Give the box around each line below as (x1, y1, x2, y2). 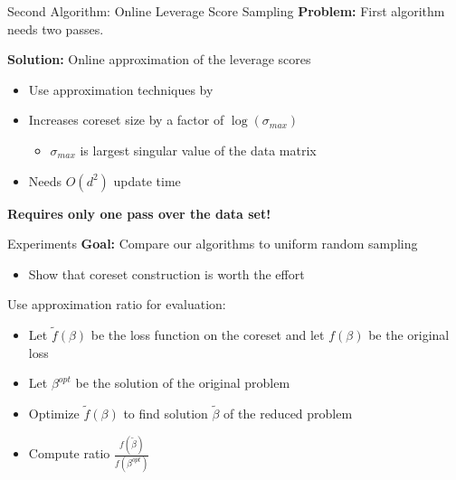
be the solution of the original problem (75, 373, 290, 392)
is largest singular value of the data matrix (80, 140, 317, 159)
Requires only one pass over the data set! (7, 203, 271, 222)
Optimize (28, 404, 80, 423)
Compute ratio (28, 444, 110, 463)
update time (113, 171, 181, 190)
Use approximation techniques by (28, 80, 214, 99)
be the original (368, 325, 450, 344)
